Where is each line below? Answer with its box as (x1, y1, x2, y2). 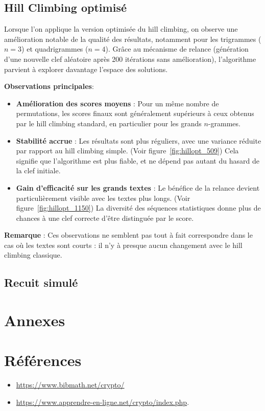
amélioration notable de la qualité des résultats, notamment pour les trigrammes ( (4, 33, 261, 44)
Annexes (4, 310, 65, 331)
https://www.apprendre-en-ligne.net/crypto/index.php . (16, 396, 189, 407)
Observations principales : (4, 81, 94, 92)
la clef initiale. (16, 165, 61, 176)
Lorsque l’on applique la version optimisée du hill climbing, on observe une (4, 24, 238, 34)
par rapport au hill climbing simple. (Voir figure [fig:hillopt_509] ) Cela (16, 145, 239, 156)
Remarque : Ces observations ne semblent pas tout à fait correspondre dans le (4, 230, 253, 240)
